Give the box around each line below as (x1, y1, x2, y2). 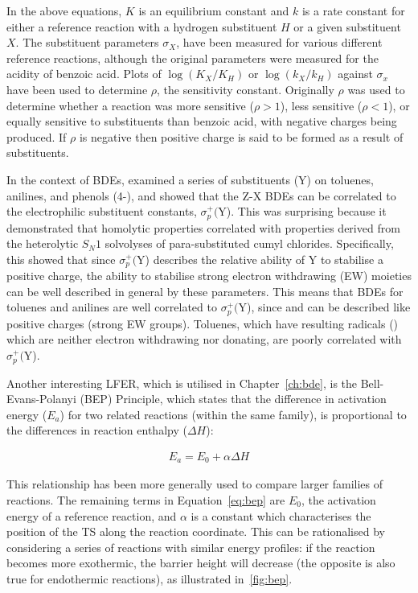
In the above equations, (6, 2, 122, 19)
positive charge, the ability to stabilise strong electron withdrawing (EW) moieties (6, 267, 412, 284)
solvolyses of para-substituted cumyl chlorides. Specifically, (104, 235, 394, 252)
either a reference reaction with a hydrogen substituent (6, 18, 277, 35)
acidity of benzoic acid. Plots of (6, 65, 162, 82)
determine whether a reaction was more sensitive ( (6, 97, 254, 113)
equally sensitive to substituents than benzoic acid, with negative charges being (6, 113, 397, 130)
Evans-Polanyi (6, 390, 76, 407)
